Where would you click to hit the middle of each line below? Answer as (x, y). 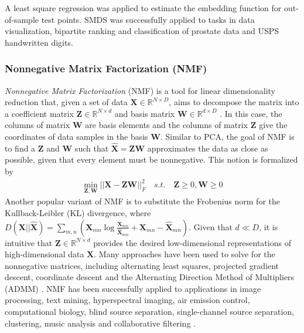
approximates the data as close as (208, 148)
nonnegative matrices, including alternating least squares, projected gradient (142, 265)
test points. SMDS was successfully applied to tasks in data (148, 19)
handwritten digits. (39, 42)
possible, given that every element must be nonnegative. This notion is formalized (151, 159)
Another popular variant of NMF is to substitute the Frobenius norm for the (142, 201)
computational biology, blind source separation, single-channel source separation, (150, 312)
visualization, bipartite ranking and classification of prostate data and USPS (142, 31)
